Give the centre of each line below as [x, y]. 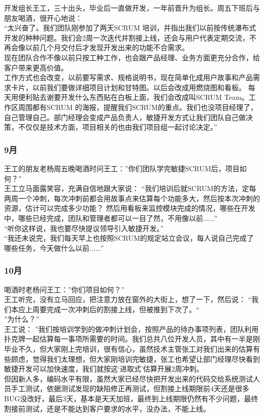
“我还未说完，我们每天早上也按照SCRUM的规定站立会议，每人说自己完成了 [129, 238]
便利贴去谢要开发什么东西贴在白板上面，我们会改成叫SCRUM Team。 [133, 97]
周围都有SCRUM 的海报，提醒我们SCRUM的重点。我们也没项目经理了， [138, 107]
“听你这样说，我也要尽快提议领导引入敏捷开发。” [84, 228]
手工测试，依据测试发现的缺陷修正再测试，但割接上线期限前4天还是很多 [130, 388]
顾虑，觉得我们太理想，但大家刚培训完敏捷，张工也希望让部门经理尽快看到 [135, 358]
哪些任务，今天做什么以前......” [54, 248]
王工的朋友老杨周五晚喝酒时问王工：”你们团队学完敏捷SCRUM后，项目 [122, 168]
